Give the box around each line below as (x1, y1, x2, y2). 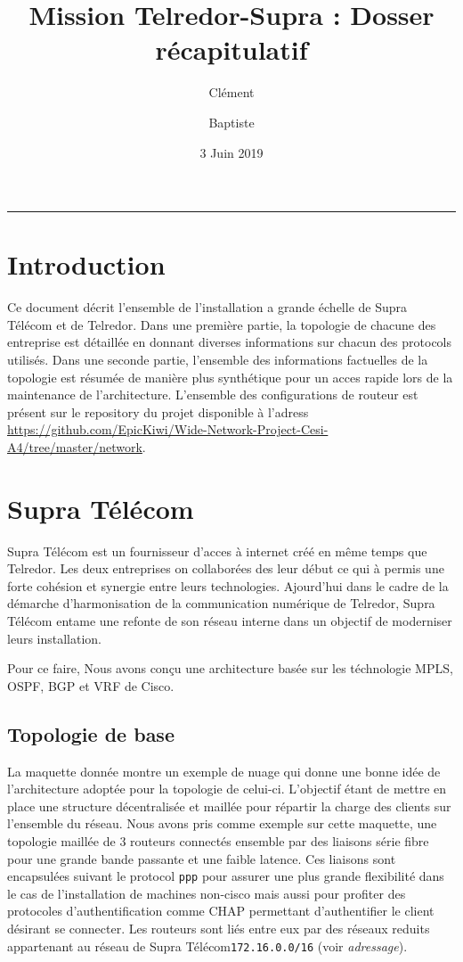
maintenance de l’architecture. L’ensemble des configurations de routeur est (7, 385, 418, 404)
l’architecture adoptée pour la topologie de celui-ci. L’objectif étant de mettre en (7, 779, 447, 798)
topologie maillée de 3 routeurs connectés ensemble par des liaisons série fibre (7, 832, 429, 851)
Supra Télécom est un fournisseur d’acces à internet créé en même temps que (7, 541, 427, 560)
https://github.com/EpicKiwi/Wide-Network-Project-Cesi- (7, 420, 329, 439)
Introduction (7, 246, 166, 283)
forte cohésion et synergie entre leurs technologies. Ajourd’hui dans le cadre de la (7, 576, 449, 595)
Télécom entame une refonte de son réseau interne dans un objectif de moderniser (7, 612, 452, 630)
